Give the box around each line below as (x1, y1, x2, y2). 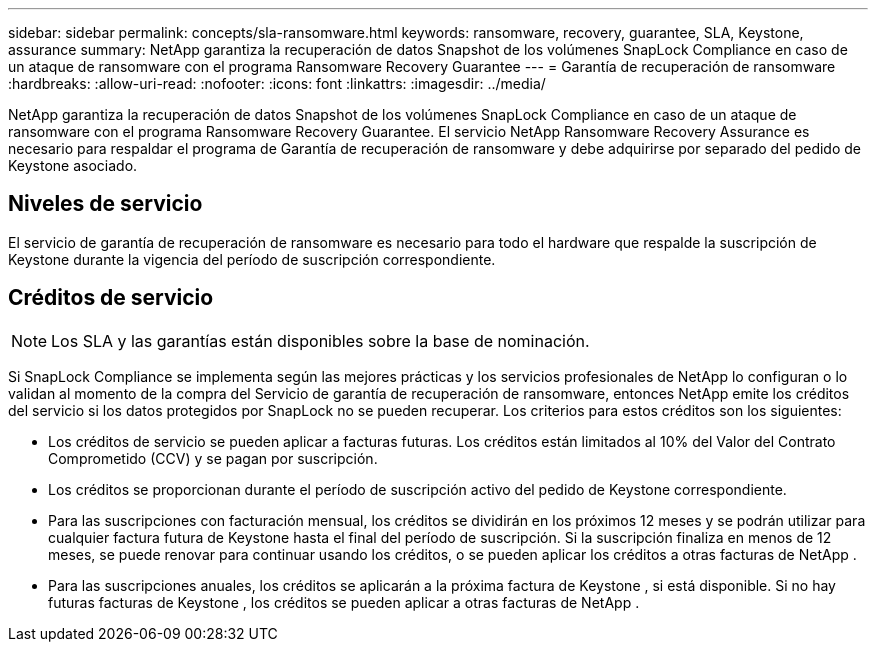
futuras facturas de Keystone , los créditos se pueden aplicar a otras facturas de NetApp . (48, 593, 640, 611)
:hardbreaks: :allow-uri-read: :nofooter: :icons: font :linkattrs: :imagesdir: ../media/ (8, 75, 546, 92)
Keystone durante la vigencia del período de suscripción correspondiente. (8, 250, 496, 268)
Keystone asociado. (8, 157, 138, 174)
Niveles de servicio (8, 191, 203, 217)
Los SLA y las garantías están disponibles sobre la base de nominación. (51, 330, 590, 351)
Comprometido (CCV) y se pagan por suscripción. (48, 449, 378, 467)
